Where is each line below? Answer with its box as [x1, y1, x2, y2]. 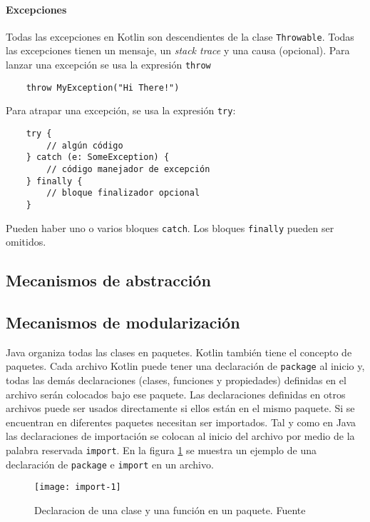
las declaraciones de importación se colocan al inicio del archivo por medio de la [6, 428, 355, 443]
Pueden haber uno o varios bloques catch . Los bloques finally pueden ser [6, 220, 334, 235]
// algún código [46, 140, 123, 151]
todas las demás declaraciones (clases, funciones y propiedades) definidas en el [6, 373, 346, 388]
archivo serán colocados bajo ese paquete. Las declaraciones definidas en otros [6, 386, 346, 401]
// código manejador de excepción [46, 164, 210, 174]
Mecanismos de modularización [6, 311, 240, 333]
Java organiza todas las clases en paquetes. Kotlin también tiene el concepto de [6, 344, 352, 359]
